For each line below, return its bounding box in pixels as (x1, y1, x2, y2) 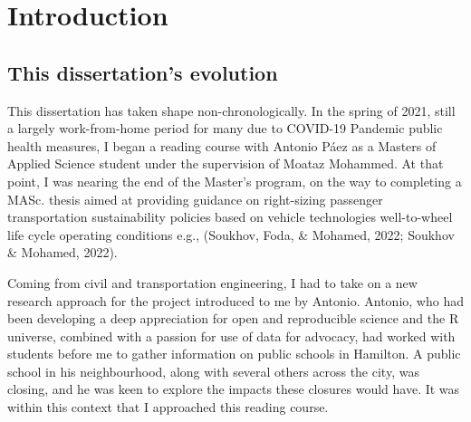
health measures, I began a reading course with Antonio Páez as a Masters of (7, 136, 437, 155)
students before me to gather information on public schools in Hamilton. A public (7, 344, 461, 363)
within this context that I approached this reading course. (7, 398, 329, 417)
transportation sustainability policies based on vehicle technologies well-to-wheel (7, 207, 453, 226)
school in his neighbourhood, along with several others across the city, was (7, 361, 419, 380)
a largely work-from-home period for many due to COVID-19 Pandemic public (7, 119, 443, 138)
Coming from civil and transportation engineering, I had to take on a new (7, 273, 418, 292)
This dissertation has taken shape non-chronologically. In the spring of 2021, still (7, 101, 456, 120)
